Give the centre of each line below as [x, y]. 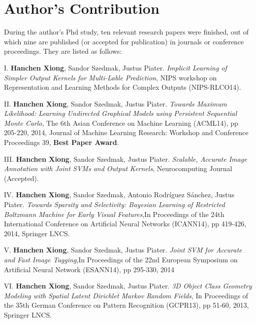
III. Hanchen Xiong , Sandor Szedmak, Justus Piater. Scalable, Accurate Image [126, 159]
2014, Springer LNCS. [37, 233]
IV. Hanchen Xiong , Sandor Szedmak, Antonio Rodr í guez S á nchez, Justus [119, 195]
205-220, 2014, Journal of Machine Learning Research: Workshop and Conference [126, 132]
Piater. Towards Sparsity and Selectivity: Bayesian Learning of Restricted [114, 204]
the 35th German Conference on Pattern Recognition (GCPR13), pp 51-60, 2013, [127, 305]
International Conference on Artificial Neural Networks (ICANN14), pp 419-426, [125, 224]
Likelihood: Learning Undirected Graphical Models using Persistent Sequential [121, 113]
